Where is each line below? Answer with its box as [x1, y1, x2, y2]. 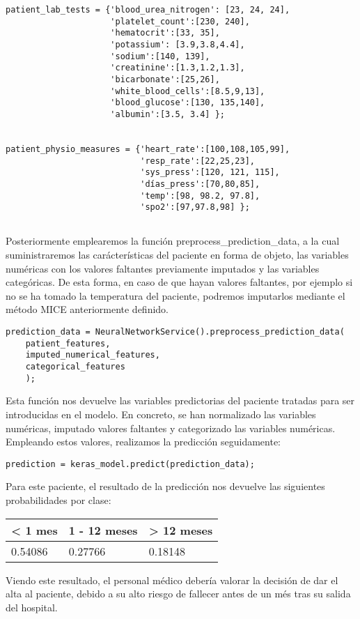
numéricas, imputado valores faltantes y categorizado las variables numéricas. [6, 420, 336, 435]
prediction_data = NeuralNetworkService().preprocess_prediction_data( [6, 327, 345, 337]
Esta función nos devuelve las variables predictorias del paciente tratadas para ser [6, 393, 355, 408]
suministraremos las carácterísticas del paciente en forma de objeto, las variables [6, 247, 349, 262]
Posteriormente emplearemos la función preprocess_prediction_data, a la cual [6, 234, 340, 248]
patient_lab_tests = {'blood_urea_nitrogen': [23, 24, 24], [6, 5, 290, 15]
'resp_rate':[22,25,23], [140, 155, 255, 166]
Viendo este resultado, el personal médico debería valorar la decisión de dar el [6, 572, 338, 587]
